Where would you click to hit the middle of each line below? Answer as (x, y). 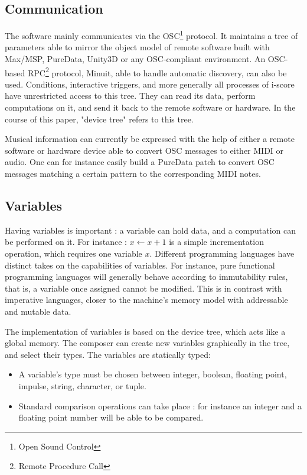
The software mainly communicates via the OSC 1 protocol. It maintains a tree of (151, 35)
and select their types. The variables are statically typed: (108, 354)
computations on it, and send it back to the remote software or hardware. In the (150, 107)
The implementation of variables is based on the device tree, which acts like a (145, 331)
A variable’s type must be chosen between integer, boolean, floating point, (153, 374)
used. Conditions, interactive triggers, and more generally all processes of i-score (150, 84)
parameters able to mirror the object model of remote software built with (137, 47)
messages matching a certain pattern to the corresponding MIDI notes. (133, 174)
